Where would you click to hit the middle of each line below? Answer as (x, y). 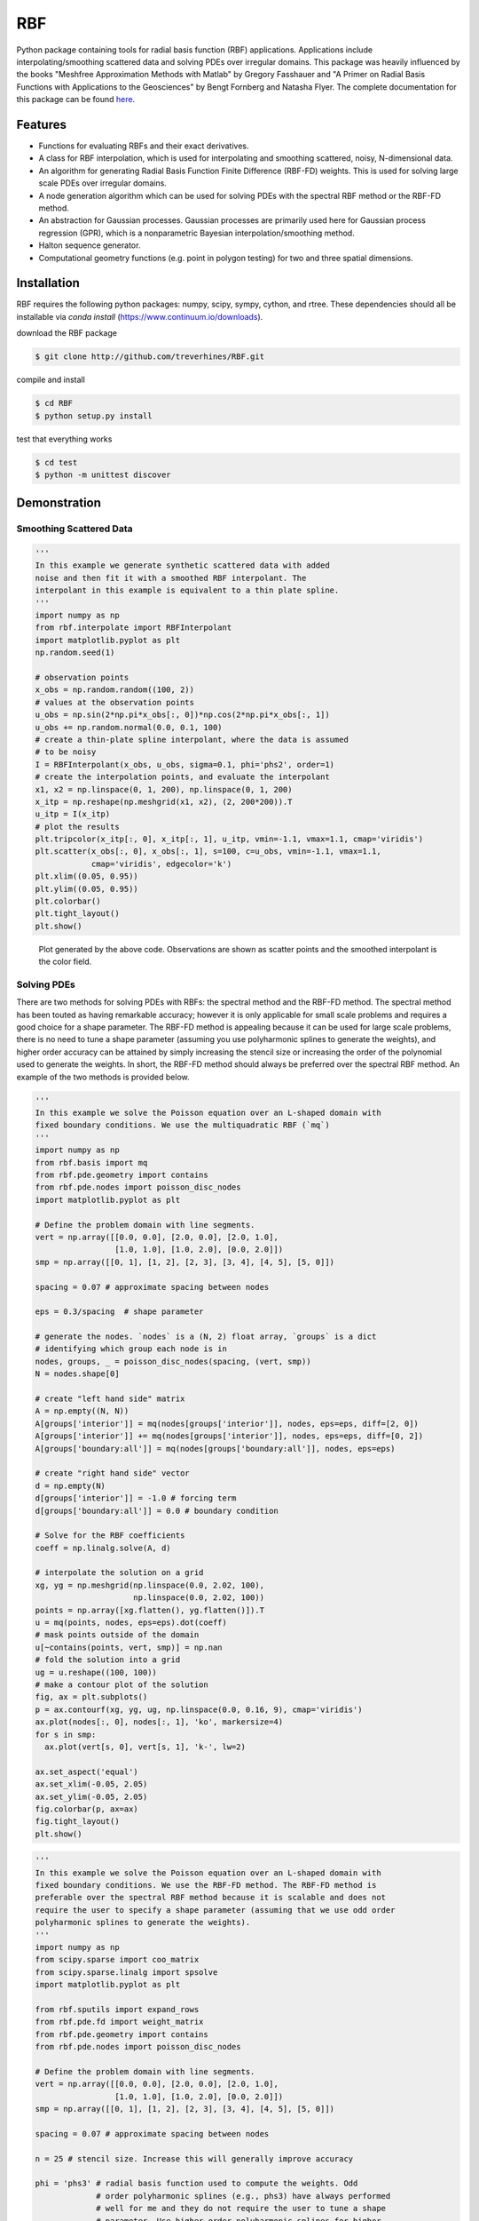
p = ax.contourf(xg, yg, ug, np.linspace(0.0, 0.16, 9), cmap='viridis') (199, 1709)
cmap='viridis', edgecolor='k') (161, 864)
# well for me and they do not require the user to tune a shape (241, 2209)
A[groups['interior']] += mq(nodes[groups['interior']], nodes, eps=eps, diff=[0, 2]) (229, 1436)
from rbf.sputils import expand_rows (117, 2009)
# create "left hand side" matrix (110, 1399)
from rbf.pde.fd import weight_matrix (119, 2022)
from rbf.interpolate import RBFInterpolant (133, 628)
